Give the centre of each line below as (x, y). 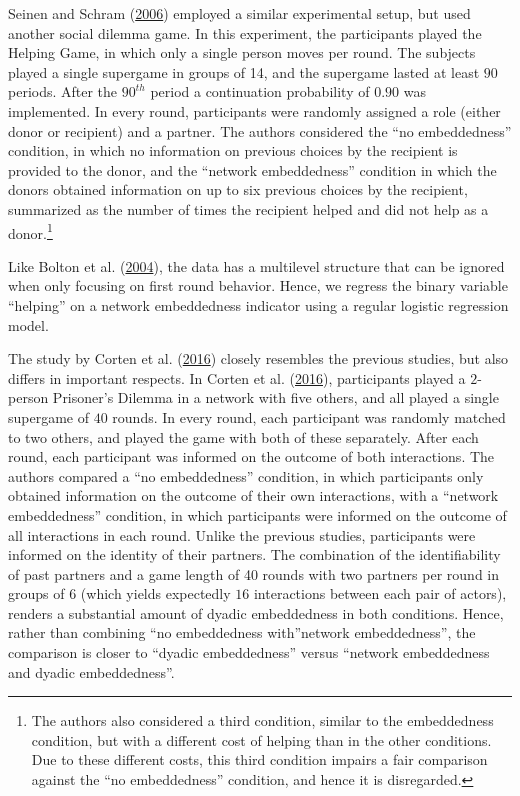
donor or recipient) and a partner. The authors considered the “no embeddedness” (260, 130)
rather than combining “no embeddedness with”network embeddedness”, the (242, 632)
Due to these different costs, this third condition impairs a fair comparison (259, 759)
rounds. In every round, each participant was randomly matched (309, 416)
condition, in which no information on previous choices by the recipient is (233, 150)
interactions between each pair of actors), (380, 593)
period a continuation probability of (260, 91)
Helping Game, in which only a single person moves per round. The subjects (242, 52)
